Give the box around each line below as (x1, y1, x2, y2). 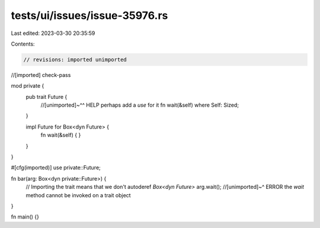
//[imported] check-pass (11, 71, 71, 78)
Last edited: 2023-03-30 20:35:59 (11, 30, 95, 37)
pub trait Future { (25, 93, 68, 100)
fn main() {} (11, 213, 40, 220)
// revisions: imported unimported (23, 56, 127, 63)
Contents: (11, 40, 35, 47)
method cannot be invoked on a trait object (25, 191, 131, 198)
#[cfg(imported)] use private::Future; (11, 164, 101, 171)
